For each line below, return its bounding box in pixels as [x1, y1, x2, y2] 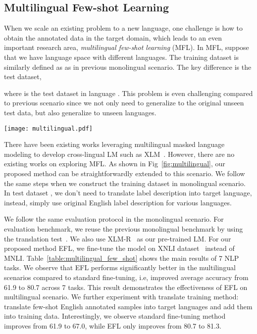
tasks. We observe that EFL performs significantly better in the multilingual [4, 262, 236, 273]
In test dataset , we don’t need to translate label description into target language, [4, 188, 252, 198]
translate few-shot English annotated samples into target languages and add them [4, 301, 253, 311]
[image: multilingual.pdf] [4, 125, 93, 132]
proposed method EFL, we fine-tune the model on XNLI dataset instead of [4, 243, 235, 253]
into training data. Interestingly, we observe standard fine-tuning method [4, 311, 226, 321]
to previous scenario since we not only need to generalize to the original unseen [4, 97, 244, 108]
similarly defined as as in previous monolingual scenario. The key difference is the [4, 61, 252, 72]
